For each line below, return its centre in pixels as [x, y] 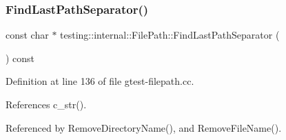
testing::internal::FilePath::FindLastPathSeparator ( [170, 35]
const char [27, 35]
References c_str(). [46, 104]
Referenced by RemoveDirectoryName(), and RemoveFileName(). [144, 127]
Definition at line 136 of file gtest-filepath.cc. [100, 81]
